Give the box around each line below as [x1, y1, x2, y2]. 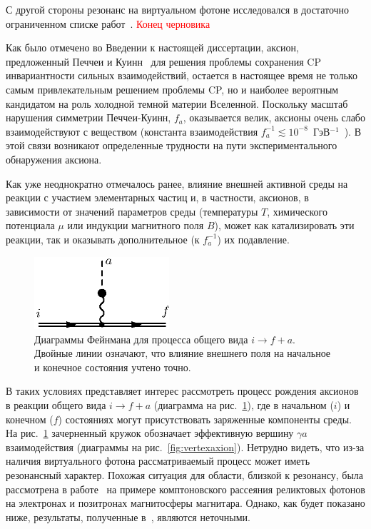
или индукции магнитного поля [67, 218, 204, 233]
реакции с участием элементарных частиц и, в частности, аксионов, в [6, 190, 309, 205]
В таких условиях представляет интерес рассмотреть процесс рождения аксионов [6, 383, 359, 398]
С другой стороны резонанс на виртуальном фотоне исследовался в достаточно [6, 2, 350, 16]
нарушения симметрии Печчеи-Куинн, [6, 110, 171, 125]
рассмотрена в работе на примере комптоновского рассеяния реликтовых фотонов [6, 481, 365, 496]
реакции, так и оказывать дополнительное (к [6, 231, 200, 246]
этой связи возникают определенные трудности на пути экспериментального [6, 138, 337, 153]
